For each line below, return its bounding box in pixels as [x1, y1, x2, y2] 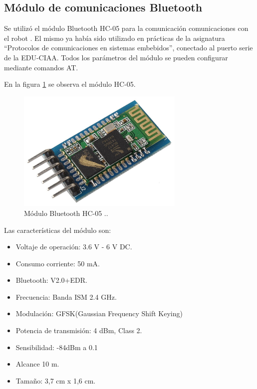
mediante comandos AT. [4, 62, 78, 72]
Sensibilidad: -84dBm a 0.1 [15, 342, 98, 352]
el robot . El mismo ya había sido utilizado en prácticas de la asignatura [4, 32, 225, 43]
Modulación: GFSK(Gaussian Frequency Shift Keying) [15, 308, 183, 319]
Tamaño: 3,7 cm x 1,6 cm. [15, 375, 96, 386]
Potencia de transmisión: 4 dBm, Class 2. [15, 325, 142, 336]
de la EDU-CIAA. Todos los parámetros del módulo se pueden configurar [4, 52, 228, 62]
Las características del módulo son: [4, 224, 111, 235]
